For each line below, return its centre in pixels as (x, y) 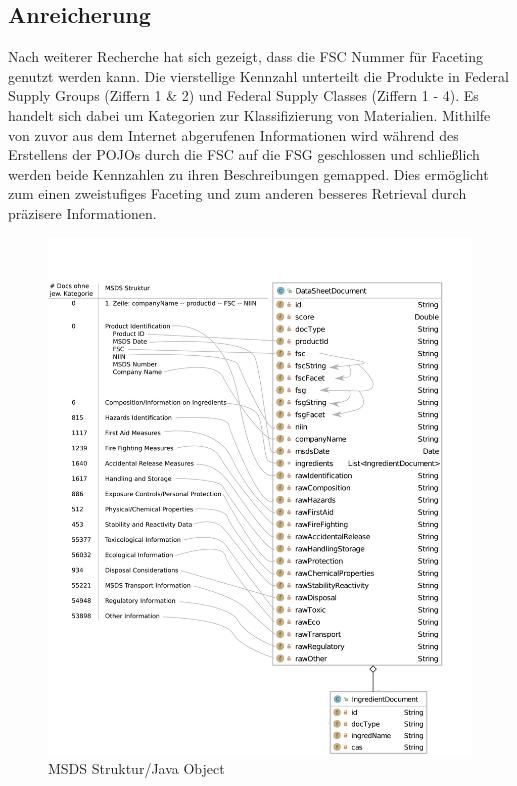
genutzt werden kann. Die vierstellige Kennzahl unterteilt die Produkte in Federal (259, 75)
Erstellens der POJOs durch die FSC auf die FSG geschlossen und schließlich (244, 154)
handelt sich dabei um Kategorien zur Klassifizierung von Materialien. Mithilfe (249, 114)
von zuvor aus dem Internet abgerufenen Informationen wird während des (233, 134)
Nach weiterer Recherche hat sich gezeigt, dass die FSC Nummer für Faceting (245, 56)
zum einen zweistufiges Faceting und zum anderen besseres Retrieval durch (237, 193)
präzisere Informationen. (82, 212)
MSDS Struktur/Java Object (136, 768)
